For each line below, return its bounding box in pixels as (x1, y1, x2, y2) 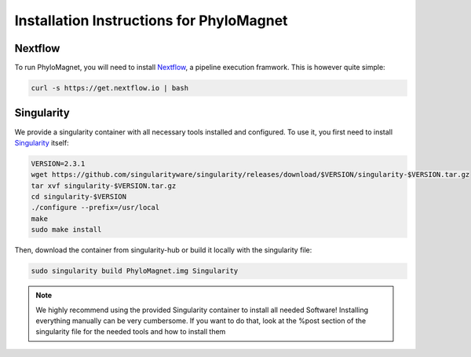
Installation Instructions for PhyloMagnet (14, 12, 288, 29)
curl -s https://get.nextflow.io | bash (31, 83, 188, 93)
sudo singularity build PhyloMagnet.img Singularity (31, 267, 239, 275)
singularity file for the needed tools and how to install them (35, 327, 226, 337)
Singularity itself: (14, 138, 70, 147)
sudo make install (31, 225, 102, 234)
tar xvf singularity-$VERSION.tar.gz (31, 181, 177, 190)
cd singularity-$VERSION (31, 193, 127, 201)
